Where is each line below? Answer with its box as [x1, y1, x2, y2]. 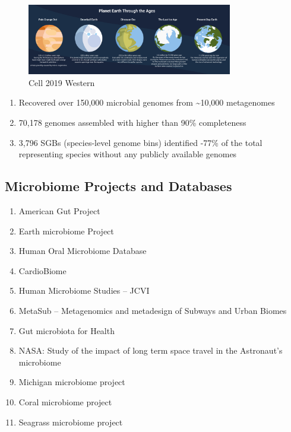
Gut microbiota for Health [18, 324, 115, 336]
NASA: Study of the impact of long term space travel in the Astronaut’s [18, 344, 283, 357]
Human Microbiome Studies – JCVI [18, 284, 150, 297]
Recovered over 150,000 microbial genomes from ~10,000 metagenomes [18, 96, 275, 109]
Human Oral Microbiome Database [18, 244, 147, 257]
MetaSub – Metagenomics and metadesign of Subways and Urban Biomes [18, 304, 287, 316]
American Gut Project [18, 205, 100, 217]
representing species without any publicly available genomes [18, 148, 237, 160]
